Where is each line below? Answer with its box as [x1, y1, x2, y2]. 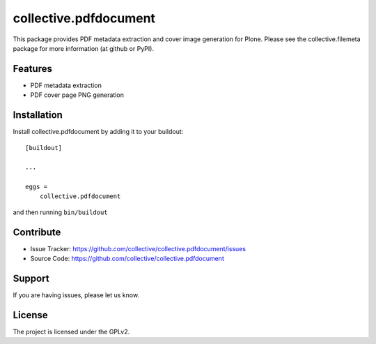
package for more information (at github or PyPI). [13, 44, 155, 52]
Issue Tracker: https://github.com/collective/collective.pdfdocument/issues [30, 244, 246, 253]
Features [13, 63, 52, 75]
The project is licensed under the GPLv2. [13, 327, 130, 336]
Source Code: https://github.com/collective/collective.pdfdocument [30, 255, 224, 263]
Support [13, 272, 49, 284]
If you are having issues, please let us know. [13, 291, 139, 299]
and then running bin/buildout [13, 208, 108, 216]
